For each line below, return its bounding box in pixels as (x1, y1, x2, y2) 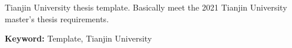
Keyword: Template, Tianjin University (5, 32, 152, 44)
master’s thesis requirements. (5, 12, 109, 25)
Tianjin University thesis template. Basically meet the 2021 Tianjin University (5, 1, 287, 13)
